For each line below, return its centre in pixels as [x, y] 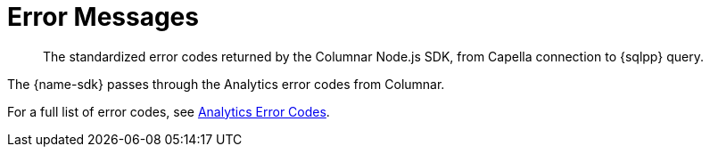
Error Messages [103, 17]
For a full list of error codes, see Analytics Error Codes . [169, 111]
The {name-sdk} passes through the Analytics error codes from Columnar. [226, 84]
